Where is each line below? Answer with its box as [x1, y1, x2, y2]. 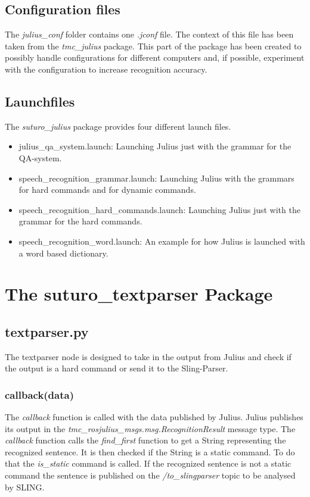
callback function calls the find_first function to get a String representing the [5, 434, 286, 446]
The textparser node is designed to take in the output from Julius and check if [5, 350, 292, 362]
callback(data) [5, 387, 74, 402]
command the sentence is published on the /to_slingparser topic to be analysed [5, 469, 296, 482]
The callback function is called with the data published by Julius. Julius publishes [5, 411, 303, 423]
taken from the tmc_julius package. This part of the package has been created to [5, 39, 302, 52]
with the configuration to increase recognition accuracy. [5, 62, 207, 75]
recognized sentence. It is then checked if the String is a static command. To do [5, 445, 295, 458]
